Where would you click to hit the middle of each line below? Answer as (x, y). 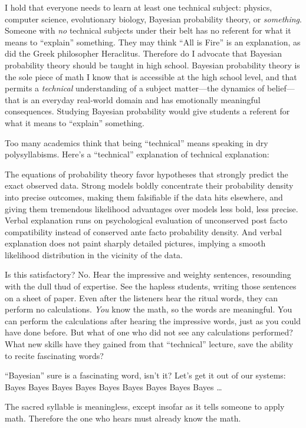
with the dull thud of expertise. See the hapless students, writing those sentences (151, 286)
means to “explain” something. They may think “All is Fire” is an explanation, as (153, 42)
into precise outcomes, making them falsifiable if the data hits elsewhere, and (144, 197)
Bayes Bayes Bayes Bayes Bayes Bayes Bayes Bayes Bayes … (113, 386)
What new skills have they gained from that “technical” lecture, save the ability (149, 344)
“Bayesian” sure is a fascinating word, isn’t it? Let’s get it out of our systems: (145, 375)
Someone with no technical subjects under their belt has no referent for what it (148, 30)
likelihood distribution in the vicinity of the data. (94, 254)
